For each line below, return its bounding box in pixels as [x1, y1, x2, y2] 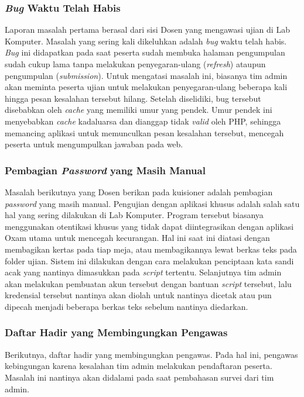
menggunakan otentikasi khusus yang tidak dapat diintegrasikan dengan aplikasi [5, 220, 294, 232]
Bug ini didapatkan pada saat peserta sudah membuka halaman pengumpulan [5, 46, 285, 58]
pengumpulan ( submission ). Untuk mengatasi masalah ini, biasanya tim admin [5, 69, 288, 81]
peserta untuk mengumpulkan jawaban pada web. [5, 138, 183, 150]
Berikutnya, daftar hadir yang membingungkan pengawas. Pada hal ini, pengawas [5, 348, 298, 360]
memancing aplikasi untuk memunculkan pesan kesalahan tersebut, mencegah [5, 126, 284, 139]
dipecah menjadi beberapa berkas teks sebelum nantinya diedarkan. [5, 300, 248, 312]
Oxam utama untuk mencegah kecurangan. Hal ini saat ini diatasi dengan [5, 232, 270, 244]
